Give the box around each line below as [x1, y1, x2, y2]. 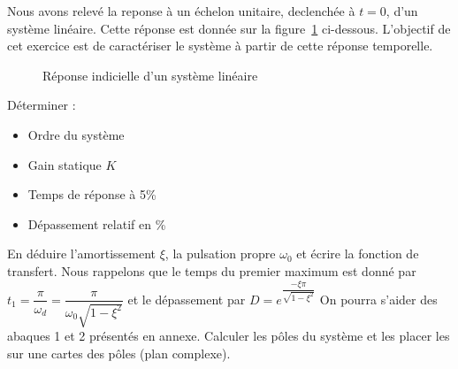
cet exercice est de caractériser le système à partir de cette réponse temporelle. [7, 36, 433, 55]
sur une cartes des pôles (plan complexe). [7, 343, 231, 362]
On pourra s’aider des [319, 289, 438, 308]
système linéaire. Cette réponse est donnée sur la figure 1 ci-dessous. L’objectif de [7, 19, 451, 37]
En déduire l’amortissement [7, 244, 156, 263]
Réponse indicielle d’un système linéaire [42, 65, 258, 84]
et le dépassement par [127, 289, 246, 308]
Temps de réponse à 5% [27, 185, 156, 204]
